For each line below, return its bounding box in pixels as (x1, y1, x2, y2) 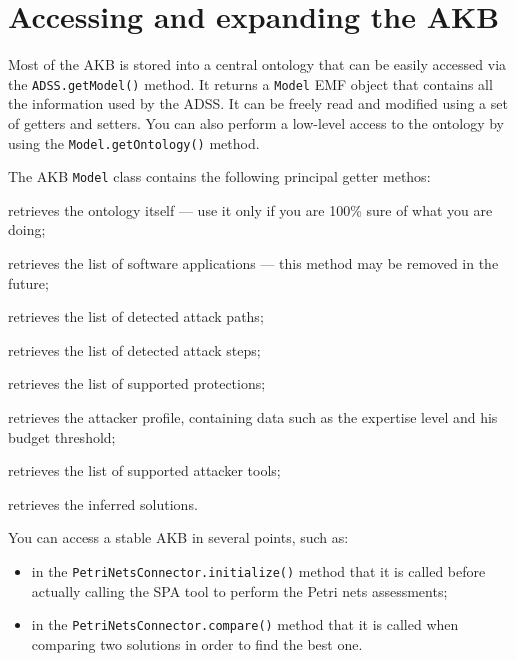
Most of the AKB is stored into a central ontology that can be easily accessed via (8, 54, 507, 75)
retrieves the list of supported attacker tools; (8, 460, 281, 481)
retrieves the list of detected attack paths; (8, 306, 264, 327)
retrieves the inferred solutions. (8, 493, 198, 514)
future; (8, 272, 49, 293)
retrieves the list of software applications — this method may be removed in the (8, 253, 499, 274)
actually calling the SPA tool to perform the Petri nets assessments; (31, 580, 448, 601)
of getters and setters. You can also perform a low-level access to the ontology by (8, 112, 504, 133)
